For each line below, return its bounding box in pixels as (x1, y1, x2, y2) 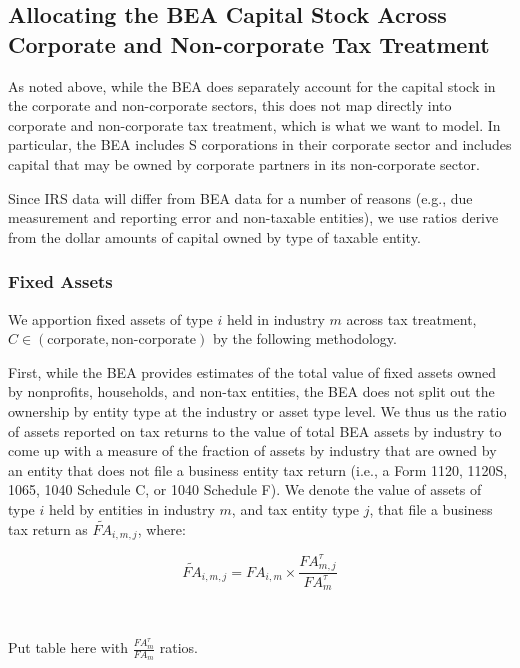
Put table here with (8, 637, 129, 658)
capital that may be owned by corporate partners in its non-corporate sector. (8, 153, 480, 174)
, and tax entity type (231, 498, 360, 519)
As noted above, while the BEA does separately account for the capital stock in (8, 75, 496, 96)
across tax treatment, (346, 308, 477, 329)
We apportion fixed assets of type (8, 308, 213, 329)
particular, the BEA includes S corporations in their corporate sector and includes (8, 134, 512, 155)
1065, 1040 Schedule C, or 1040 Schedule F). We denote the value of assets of (8, 479, 482, 500)
